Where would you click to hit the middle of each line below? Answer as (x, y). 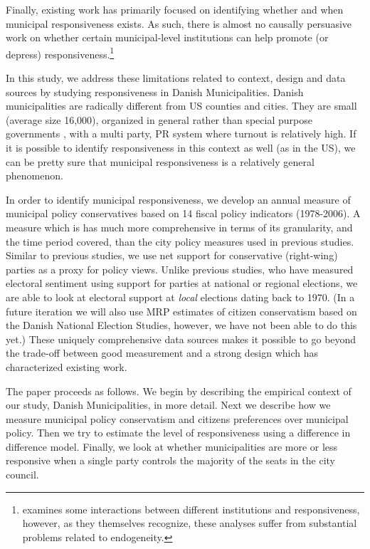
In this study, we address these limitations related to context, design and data (176, 78)
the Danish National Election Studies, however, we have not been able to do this (181, 325)
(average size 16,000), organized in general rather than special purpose (159, 119)
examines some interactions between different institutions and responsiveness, (191, 509)
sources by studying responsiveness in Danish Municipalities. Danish (155, 91)
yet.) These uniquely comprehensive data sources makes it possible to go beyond (181, 339)
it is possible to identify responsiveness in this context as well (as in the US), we (181, 147)
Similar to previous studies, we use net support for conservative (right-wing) (172, 255)
